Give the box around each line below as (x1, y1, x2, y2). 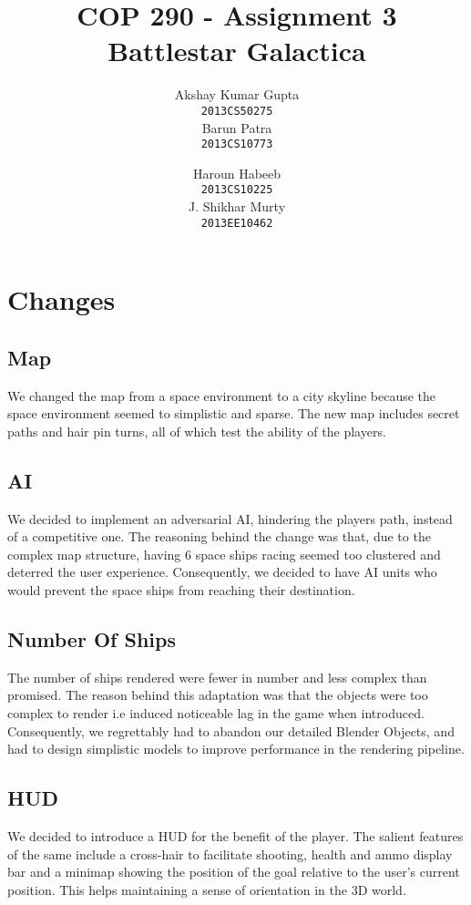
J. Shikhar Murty (188, 197, 286, 216)
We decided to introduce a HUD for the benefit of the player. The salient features (7, 827, 464, 846)
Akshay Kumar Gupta (174, 85, 300, 104)
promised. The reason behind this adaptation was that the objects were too (7, 685, 428, 704)
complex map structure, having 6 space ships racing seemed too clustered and (7, 544, 441, 563)
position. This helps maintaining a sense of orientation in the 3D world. (7, 879, 406, 899)
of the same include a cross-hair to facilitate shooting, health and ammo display (7, 844, 453, 863)
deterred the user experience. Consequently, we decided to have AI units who (7, 562, 437, 581)
